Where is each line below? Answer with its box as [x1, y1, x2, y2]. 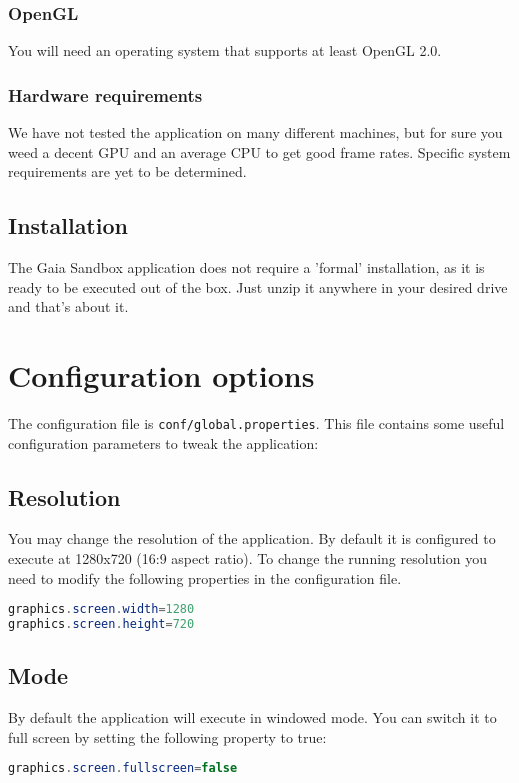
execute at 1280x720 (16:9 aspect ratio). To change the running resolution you [8, 547, 487, 568]
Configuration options [8, 354, 315, 395]
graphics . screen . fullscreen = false [8, 761, 238, 776]
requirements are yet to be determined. [8, 161, 247, 182]
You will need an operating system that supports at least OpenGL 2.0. [8, 40, 442, 61]
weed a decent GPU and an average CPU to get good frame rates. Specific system [8, 141, 511, 162]
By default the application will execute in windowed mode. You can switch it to [8, 707, 497, 728]
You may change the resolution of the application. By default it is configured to [8, 528, 496, 549]
